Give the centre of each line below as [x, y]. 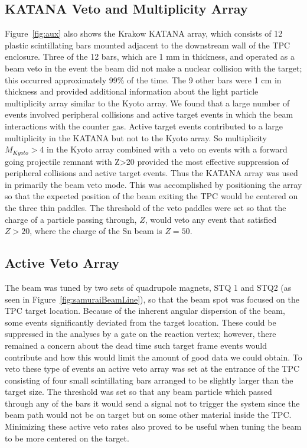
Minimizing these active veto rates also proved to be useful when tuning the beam [153, 426]
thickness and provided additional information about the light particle [132, 91]
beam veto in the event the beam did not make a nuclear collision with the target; [153, 68]
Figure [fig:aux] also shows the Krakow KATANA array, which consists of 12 [144, 33]
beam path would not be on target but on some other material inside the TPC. [148, 415]
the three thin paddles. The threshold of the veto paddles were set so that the [146, 207]
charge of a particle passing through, [71, 219]
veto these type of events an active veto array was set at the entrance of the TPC [152, 369]
